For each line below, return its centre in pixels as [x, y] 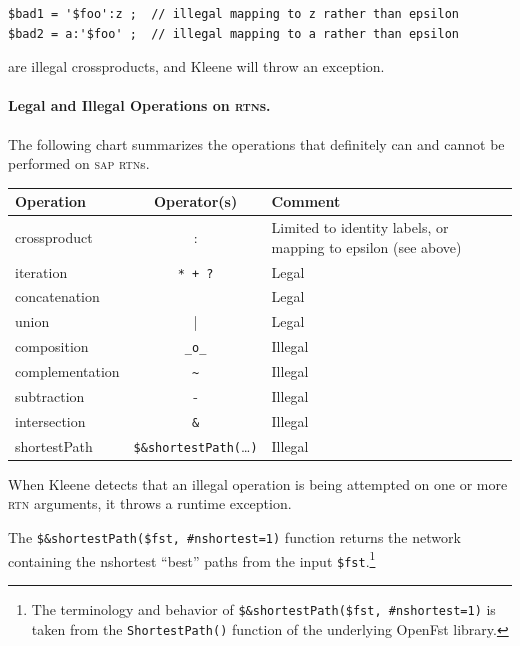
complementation [67, 371]
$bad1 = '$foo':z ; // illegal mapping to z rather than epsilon [234, 14]
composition [52, 346]
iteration [41, 271]
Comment [306, 201]
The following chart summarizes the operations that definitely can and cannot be [256, 143]
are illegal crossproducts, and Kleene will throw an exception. [196, 66]
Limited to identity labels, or [360, 227]
